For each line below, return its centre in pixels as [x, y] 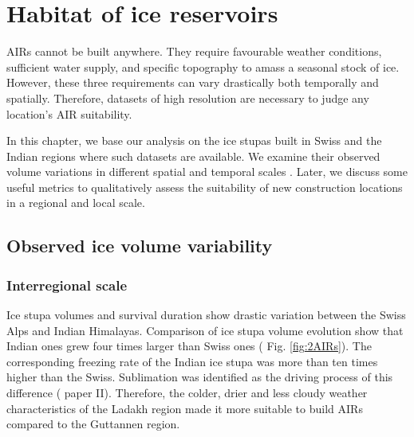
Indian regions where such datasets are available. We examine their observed [193, 156]
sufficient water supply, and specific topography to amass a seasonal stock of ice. [203, 66]
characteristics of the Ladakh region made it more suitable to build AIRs [185, 408]
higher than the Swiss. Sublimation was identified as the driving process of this [200, 377]
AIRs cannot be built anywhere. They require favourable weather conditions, [194, 51]
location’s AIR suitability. [69, 113]
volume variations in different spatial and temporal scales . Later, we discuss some [207, 172]
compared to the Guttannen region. [93, 424]
